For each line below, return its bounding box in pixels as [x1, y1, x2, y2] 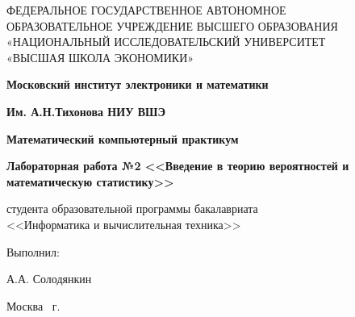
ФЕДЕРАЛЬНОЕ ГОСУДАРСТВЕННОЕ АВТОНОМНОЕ [6, 2, 286, 18]
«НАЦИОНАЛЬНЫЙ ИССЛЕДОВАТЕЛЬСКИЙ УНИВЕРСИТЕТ [6, 33, 326, 50]
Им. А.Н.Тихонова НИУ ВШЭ [6, 102, 165, 119]
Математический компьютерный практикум [6, 130, 239, 147]
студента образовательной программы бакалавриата [6, 200, 258, 217]
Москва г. [6, 297, 61, 314]
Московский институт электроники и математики [6, 76, 269, 93]
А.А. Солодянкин [6, 270, 92, 287]
